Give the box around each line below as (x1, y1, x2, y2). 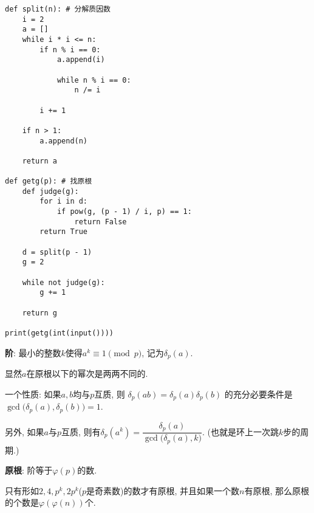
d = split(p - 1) (22, 247, 92, 256)
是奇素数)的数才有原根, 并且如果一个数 (86, 484, 240, 497)
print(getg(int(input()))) (5, 329, 114, 337)
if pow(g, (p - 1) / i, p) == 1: (56, 207, 192, 216)
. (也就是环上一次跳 (202, 425, 279, 438)
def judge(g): (22, 187, 79, 196)
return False (74, 217, 127, 226)
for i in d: (39, 197, 88, 206)
